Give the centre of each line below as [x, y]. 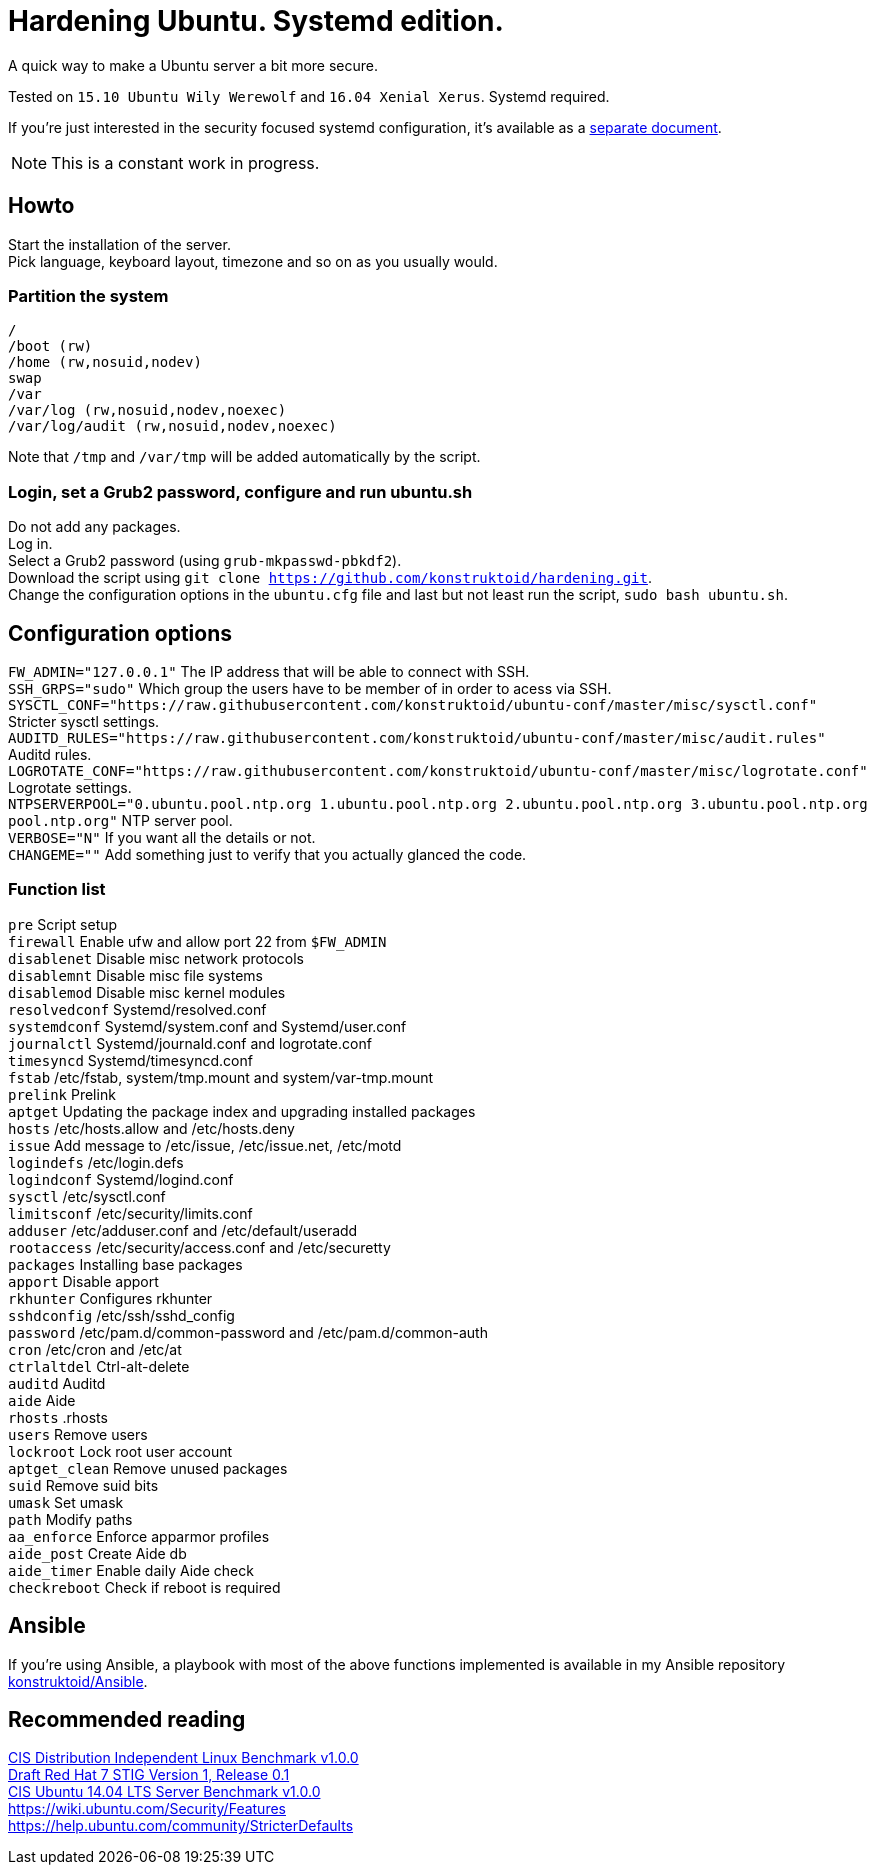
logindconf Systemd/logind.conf [121, 1179]
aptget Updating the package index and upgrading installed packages [242, 1111]
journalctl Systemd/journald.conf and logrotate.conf [190, 1043]
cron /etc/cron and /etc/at [95, 1349]
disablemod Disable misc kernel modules [147, 992]
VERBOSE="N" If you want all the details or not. [162, 837]
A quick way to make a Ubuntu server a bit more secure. [193, 65]
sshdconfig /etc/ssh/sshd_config [121, 1315]
